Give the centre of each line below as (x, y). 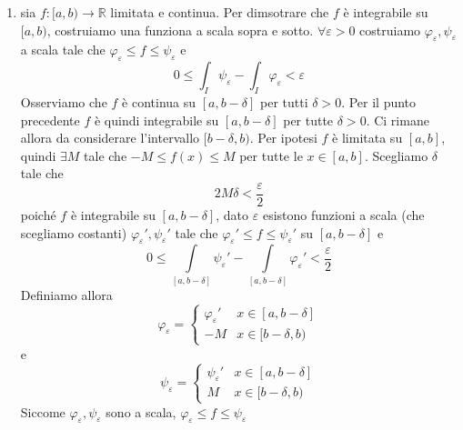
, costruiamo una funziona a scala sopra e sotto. (180, 30)
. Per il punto (379, 101)
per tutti (284, 101)
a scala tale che (63, 50)
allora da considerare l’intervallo (110, 138)
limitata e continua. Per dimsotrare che (220, 12)
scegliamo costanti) (74, 232)
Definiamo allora (66, 294)
